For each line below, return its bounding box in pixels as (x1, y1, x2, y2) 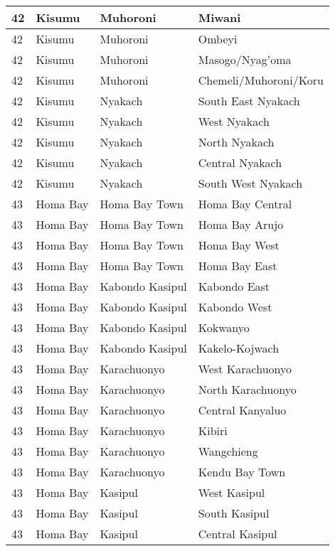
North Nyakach (198, 134, 275, 150)
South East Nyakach (198, 92, 300, 109)
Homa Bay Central (198, 196, 292, 212)
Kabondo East (198, 278, 270, 294)
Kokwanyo (198, 319, 250, 336)
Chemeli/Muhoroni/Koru (198, 72, 324, 88)
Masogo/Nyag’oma (198, 51, 292, 68)
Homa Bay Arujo (198, 216, 284, 232)
